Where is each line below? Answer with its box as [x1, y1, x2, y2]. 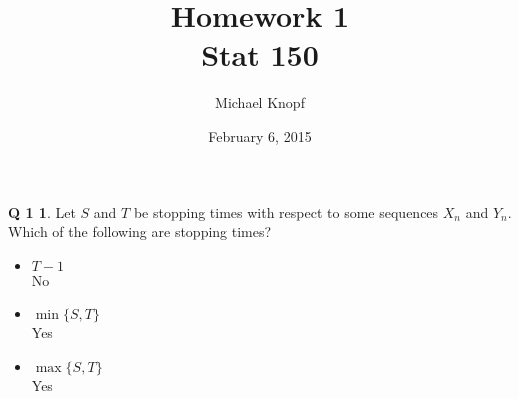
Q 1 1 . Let [8, 201, 76, 222]
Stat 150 [201, 34, 319, 75]
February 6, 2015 [208, 125, 312, 146]
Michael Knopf [215, 92, 305, 113]
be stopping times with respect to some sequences [133, 201, 439, 222]
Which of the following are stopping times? [8, 221, 272, 242]
